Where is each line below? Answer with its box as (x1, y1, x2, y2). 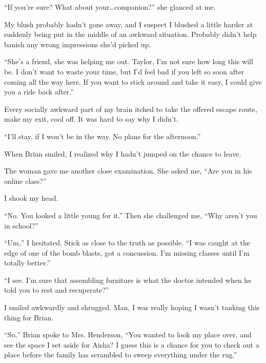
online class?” (4, 175, 47, 186)
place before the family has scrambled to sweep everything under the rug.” (4, 349, 237, 360)
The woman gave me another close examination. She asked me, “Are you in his (4, 165, 252, 176)
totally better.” (4, 257, 51, 268)
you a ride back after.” (4, 86, 74, 97)
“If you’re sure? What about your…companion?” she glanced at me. (4, 2, 216, 12)
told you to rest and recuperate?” (4, 284, 109, 295)
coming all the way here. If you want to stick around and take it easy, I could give (4, 76, 262, 87)
